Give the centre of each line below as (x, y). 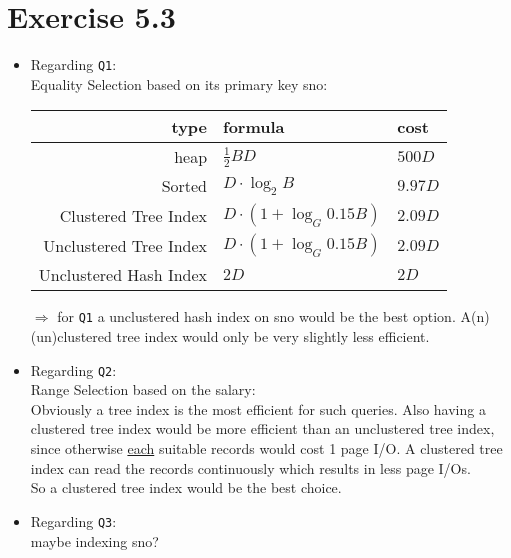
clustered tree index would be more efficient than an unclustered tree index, (262, 428)
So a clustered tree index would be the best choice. (186, 487)
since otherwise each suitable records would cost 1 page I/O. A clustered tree (266, 448)
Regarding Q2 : (73, 369)
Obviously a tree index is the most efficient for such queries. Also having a (258, 408)
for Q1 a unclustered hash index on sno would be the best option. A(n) (273, 316)
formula (254, 127)
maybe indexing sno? (94, 540)
